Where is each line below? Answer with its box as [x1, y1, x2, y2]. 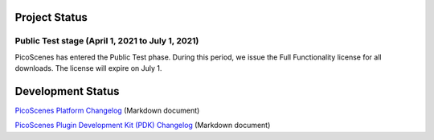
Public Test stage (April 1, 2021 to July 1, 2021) [14, 35, 199, 47]
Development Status [14, 84, 120, 98]
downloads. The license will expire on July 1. [14, 64, 162, 73]
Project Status [14, 10, 88, 24]
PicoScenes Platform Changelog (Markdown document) [14, 105, 200, 116]
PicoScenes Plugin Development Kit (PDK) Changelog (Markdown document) [14, 121, 271, 130]
